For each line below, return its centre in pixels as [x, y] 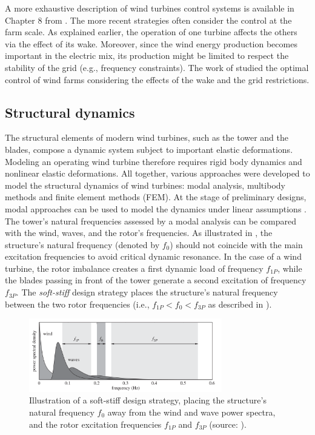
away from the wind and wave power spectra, [191, 412]
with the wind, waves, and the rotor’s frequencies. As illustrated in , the [139, 233]
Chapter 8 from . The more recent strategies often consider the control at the [148, 20]
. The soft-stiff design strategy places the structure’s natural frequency [147, 292]
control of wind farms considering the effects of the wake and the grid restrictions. [157, 79]
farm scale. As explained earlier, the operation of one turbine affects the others [151, 32]
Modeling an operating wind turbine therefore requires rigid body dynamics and [154, 161]
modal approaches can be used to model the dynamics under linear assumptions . [156, 208]
